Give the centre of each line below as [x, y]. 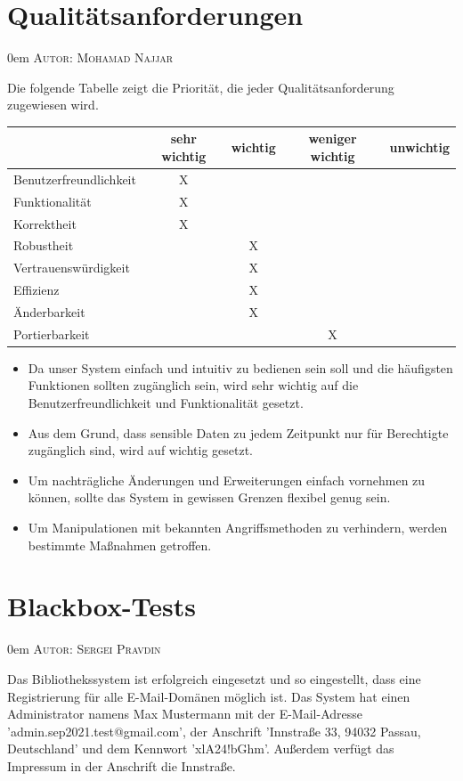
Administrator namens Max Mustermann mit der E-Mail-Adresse [185, 714]
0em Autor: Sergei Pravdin [84, 649]
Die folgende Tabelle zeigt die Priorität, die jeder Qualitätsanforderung [201, 87]
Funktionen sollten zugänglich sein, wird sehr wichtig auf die [193, 385]
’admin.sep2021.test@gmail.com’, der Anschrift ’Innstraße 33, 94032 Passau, [214, 731]
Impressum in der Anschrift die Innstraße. [122, 765]
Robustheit [44, 245]
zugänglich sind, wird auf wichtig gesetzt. [140, 450]
